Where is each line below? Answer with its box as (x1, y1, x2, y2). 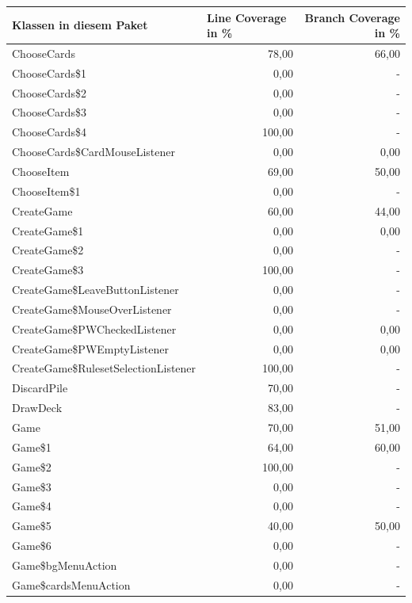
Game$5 (12, 517, 51, 534)
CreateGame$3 (12, 261, 84, 278)
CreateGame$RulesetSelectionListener (12, 360, 196, 376)
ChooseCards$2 (12, 84, 86, 101)
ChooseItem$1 (12, 182, 81, 199)
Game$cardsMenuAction (12, 576, 131, 593)
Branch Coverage (304, 9, 400, 25)
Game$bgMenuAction (12, 556, 117, 573)
